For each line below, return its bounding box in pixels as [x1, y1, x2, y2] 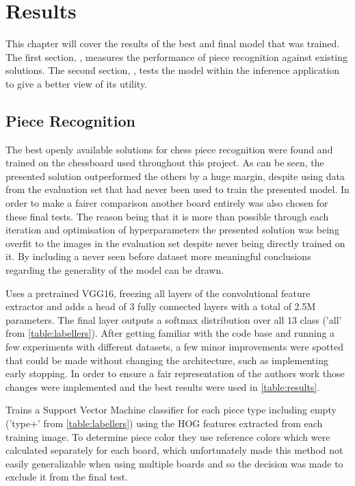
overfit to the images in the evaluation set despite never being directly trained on [5, 235, 345, 250]
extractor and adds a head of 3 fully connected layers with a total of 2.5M [5, 299, 316, 314]
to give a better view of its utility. [5, 76, 148, 90]
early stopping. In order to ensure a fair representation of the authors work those [5, 366, 345, 381]
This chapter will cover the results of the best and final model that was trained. [5, 36, 340, 51]
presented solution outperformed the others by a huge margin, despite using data [5, 168, 345, 183]
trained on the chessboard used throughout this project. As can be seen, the [5, 155, 324, 170]
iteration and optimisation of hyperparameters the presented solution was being [5, 222, 339, 237]
